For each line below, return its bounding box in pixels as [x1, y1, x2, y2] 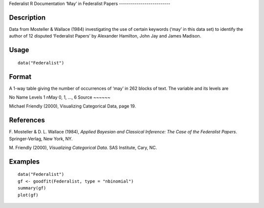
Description [9, 13, 46, 21]
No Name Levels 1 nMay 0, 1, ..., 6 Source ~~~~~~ [9, 94, 111, 100]
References [9, 116, 45, 125]
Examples [9, 157, 40, 166]
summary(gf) [18, 186, 46, 191]
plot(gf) [18, 192, 39, 198]
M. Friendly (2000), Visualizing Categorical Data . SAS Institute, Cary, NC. [9, 145, 157, 151]
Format [9, 72, 32, 81]
